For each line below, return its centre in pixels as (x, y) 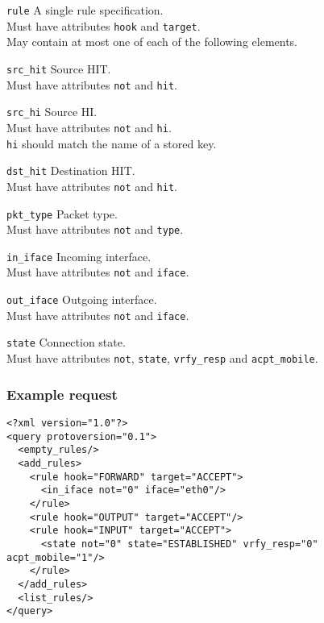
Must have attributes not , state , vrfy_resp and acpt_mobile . (162, 358)
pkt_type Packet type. (62, 213)
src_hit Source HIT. (59, 68)
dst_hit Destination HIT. (71, 170)
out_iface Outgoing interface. (82, 299)
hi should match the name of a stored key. (112, 143)
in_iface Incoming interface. (79, 256)
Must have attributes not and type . (95, 229)
